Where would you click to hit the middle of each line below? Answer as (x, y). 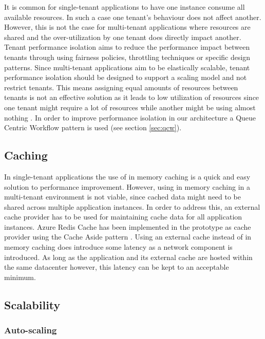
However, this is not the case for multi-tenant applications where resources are (127, 27)
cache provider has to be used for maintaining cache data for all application (123, 217)
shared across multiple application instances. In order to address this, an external (132, 206)
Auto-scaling (31, 330)
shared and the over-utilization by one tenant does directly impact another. (123, 37)
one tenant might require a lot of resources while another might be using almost (130, 107)
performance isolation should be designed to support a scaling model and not (126, 77)
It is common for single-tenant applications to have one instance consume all (125, 7)
